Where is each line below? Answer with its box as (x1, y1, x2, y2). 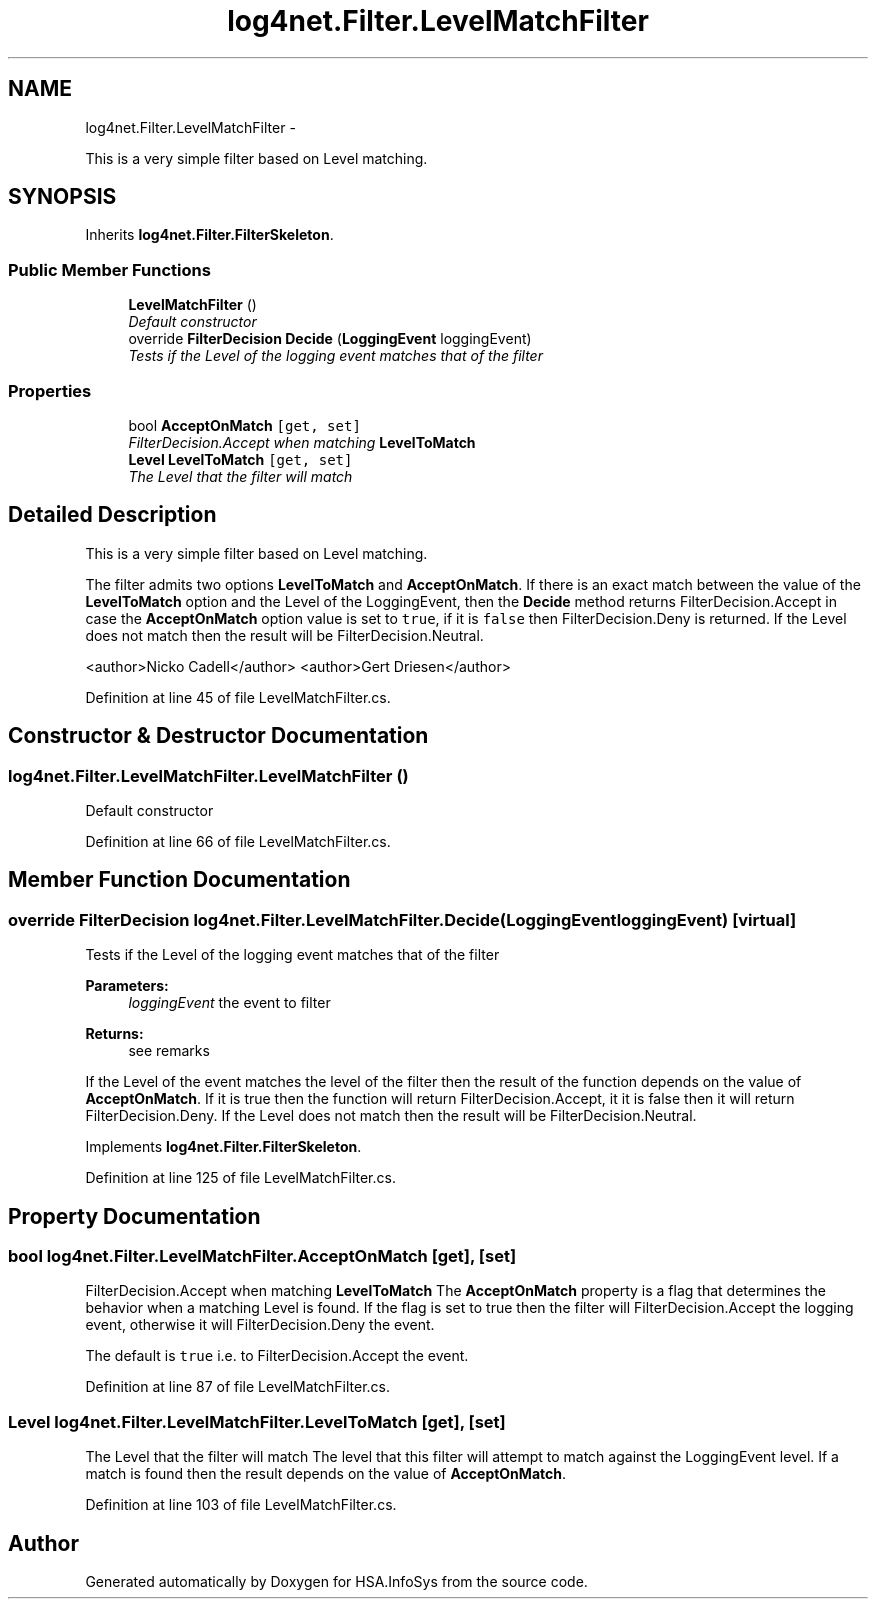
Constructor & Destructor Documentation (8, 723, 429, 749)
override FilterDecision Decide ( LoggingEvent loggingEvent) (128, 330, 532, 348)
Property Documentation (8, 1203, 261, 1229)
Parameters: (85, 977, 169, 995)
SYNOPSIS (8, 184, 117, 210)
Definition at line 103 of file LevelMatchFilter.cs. (85, 1496, 397, 1514)
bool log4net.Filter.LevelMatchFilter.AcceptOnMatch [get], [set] (8, 1246, 517, 1267)
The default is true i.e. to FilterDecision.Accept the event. (85, 1347, 469, 1365)
